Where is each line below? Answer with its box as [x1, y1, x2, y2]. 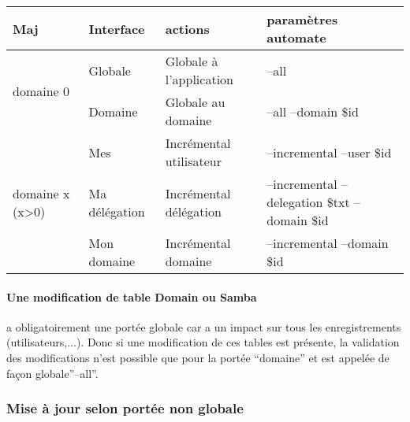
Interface [88, 19, 145, 38]
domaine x [13, 183, 70, 202]
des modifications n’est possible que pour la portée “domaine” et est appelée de [6, 349, 389, 365]
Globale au [165, 93, 225, 111]
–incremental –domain [266, 234, 389, 252]
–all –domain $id [266, 102, 359, 120]
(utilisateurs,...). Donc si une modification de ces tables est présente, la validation [6, 334, 400, 350]
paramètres [266, 10, 338, 28]
